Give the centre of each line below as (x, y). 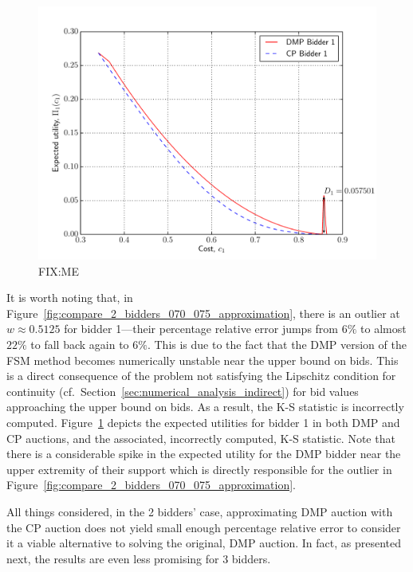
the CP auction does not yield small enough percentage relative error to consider (204, 527)
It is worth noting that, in (70, 298)
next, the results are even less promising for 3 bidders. (139, 558)
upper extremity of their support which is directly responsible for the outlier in (199, 469)
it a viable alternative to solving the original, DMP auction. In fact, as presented (204, 543)
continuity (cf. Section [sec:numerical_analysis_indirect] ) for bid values (183, 391)
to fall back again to (80, 344)
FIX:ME (59, 270)
